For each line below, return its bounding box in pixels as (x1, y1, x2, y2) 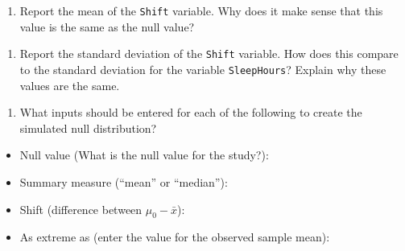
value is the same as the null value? (19, 18, 195, 35)
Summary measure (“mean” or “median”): (19, 173, 228, 190)
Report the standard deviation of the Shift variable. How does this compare (19, 45, 399, 62)
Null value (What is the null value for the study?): (19, 146, 269, 163)
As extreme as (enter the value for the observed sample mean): (19, 228, 330, 245)
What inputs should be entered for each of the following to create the (19, 104, 362, 121)
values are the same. (19, 76, 120, 93)
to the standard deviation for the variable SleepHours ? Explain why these (19, 60, 386, 77)
